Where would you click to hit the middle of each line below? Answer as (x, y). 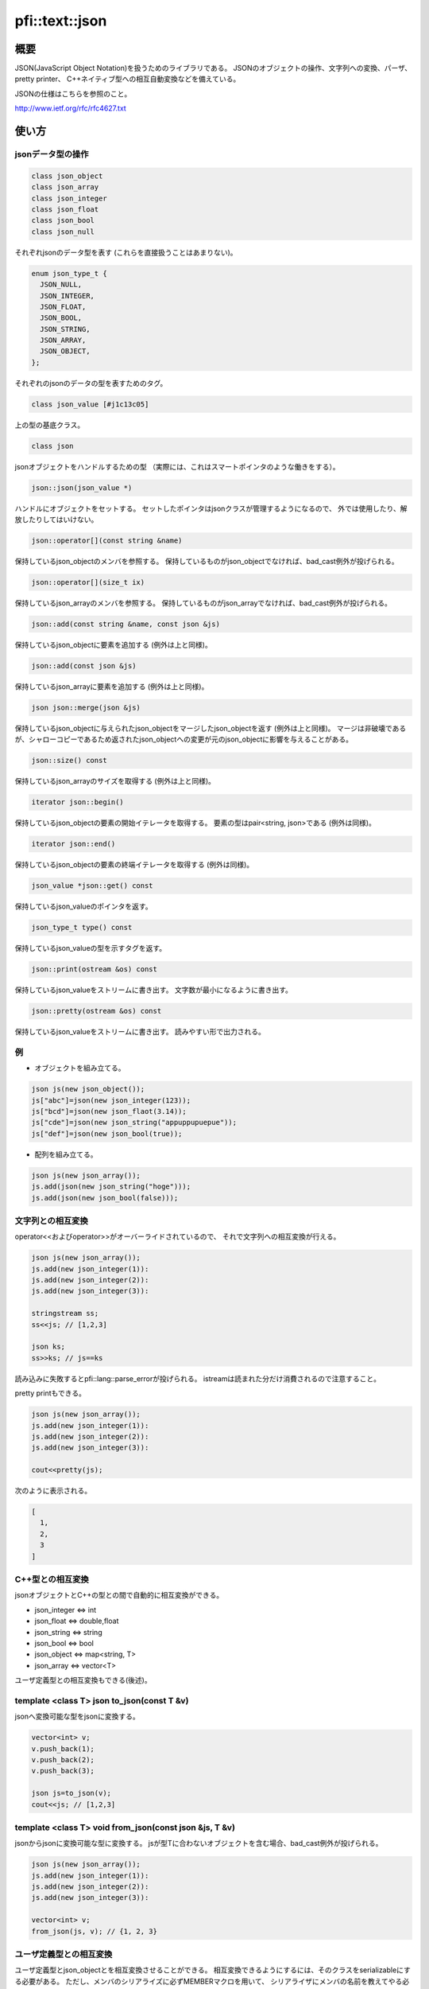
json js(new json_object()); (88, 1089)
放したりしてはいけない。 (56, 520)
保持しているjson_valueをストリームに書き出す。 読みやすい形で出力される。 (140, 1032)
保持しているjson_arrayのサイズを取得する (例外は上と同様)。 (115, 781)
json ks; (48, 1347)
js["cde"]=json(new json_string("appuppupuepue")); (134, 1123)
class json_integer (69, 198)
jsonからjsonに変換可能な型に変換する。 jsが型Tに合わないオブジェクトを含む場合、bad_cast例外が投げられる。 (199, 1843)
